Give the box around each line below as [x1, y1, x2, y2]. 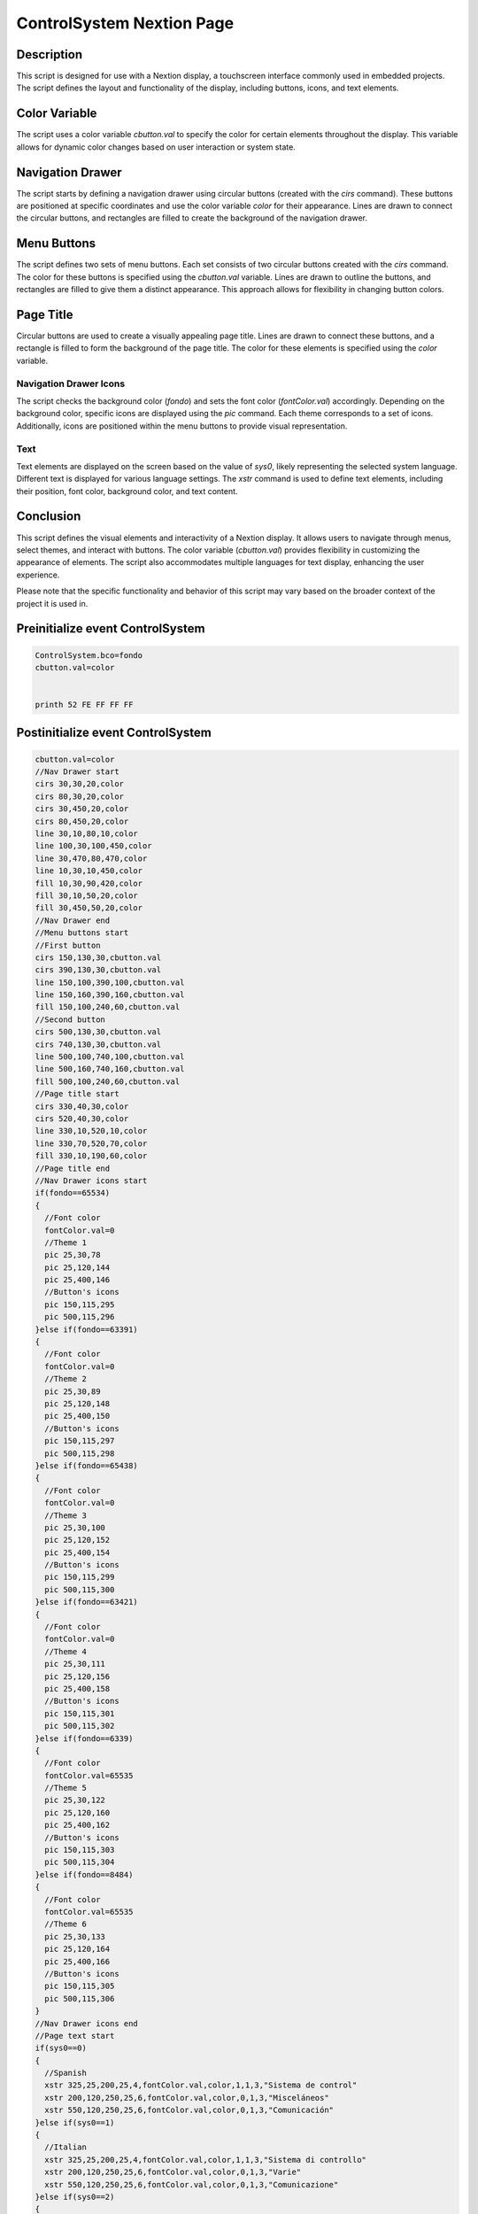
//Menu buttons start [35, 928, 129, 938]
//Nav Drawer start [35, 767, 119, 777]
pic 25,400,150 [44, 1411, 111, 1421]
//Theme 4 [44, 1646, 88, 1656]
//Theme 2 [44, 1374, 88, 1384]
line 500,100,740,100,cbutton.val [35, 1052, 185, 1062]
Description [16, 47, 83, 62]
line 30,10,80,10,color [35, 829, 139, 839]
